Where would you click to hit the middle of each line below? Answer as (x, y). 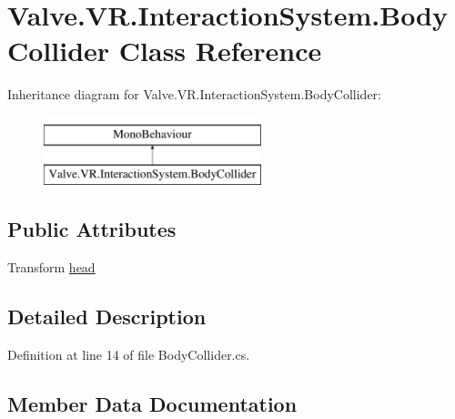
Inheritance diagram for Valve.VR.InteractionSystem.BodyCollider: (194, 94)
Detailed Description (107, 317)
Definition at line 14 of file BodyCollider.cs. (129, 355)
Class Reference (220, 51)
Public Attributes (92, 229)
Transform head (51, 267)
